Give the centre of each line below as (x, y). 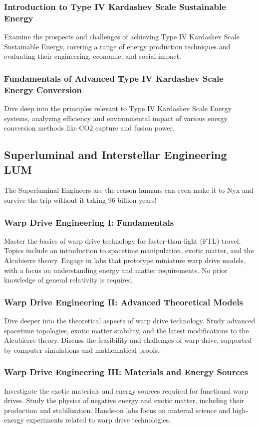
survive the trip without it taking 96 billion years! (80, 200)
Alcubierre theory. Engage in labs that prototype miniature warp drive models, (125, 260)
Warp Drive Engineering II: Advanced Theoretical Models (124, 302)
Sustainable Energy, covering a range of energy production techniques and (117, 46)
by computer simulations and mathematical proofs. (82, 350)
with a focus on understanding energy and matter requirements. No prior (116, 270)
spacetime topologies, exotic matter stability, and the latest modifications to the (127, 330)
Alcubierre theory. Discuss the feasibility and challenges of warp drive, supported (128, 340)
